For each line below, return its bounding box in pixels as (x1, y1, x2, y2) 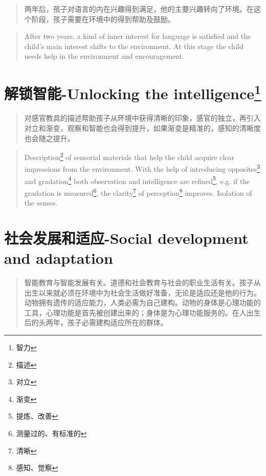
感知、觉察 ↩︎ (16, 462, 58, 473)
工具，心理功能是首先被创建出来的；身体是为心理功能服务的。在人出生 (24, 307, 261, 318)
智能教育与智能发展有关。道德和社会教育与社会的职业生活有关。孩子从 (24, 277, 261, 288)
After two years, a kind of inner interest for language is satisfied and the (24, 31, 251, 41)
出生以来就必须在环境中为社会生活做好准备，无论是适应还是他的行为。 (24, 287, 261, 298)
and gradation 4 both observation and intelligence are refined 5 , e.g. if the (24, 174, 250, 186)
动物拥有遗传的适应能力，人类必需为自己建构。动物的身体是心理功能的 (24, 297, 261, 308)
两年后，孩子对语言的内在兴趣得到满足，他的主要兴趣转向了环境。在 (24, 4, 254, 14)
